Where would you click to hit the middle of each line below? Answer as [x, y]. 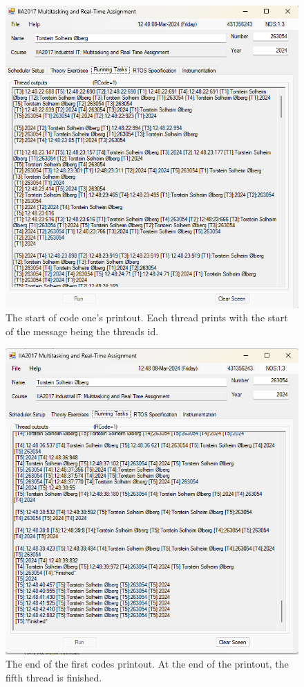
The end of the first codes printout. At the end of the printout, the [147, 664]
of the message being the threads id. [82, 331]
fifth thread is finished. [54, 677]
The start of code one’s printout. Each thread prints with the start [147, 318]
